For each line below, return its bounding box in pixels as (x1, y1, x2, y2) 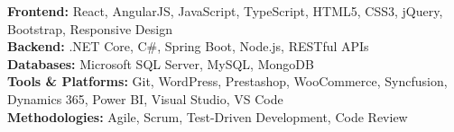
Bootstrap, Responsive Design (7, 19, 172, 38)
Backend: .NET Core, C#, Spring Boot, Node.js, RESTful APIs (7, 37, 369, 56)
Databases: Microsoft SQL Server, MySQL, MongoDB (7, 54, 314, 73)
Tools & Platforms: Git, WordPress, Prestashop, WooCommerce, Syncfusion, (7, 72, 448, 91)
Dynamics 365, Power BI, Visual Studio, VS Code (7, 89, 283, 108)
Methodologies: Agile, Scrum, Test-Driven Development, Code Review (7, 107, 408, 126)
